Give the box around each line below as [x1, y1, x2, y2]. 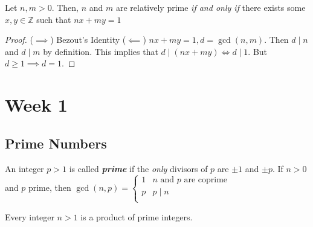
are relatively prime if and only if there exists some [115, 1, 306, 13]
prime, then [28, 181, 71, 193]
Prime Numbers [5, 133, 107, 152]
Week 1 [5, 92, 68, 117]
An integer [5, 162, 44, 174]
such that [36, 13, 71, 25]
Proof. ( [5, 33, 33, 46]
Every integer [5, 210, 54, 223]
